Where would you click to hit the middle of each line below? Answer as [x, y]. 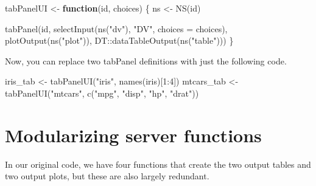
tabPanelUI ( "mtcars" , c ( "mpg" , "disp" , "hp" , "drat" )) [102, 93]
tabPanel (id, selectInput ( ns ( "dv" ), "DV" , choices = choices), [116, 28]
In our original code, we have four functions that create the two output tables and [158, 164]
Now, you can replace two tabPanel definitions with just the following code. [146, 60]
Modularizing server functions [133, 135]
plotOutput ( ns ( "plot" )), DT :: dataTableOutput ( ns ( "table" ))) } [119, 40]
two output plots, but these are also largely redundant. [107, 176]
